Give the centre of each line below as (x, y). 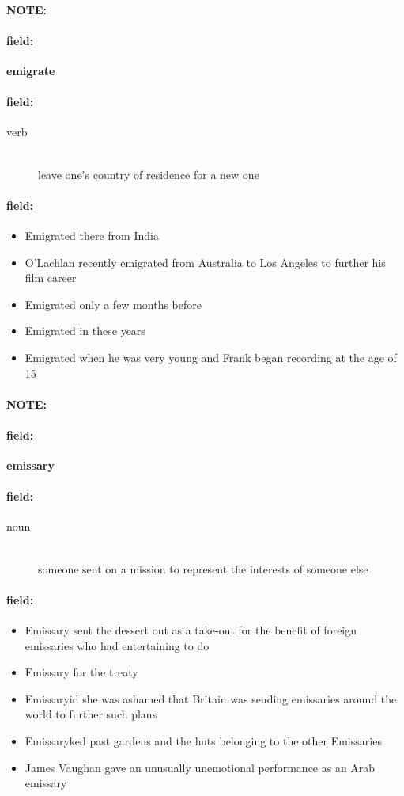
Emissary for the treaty (81, 672)
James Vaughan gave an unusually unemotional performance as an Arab (200, 767)
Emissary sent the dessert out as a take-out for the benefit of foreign (191, 630)
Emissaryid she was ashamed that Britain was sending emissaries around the (211, 698)
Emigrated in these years (85, 331)
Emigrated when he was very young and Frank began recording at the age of (211, 357)
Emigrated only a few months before (113, 304)
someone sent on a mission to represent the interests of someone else (203, 568)
